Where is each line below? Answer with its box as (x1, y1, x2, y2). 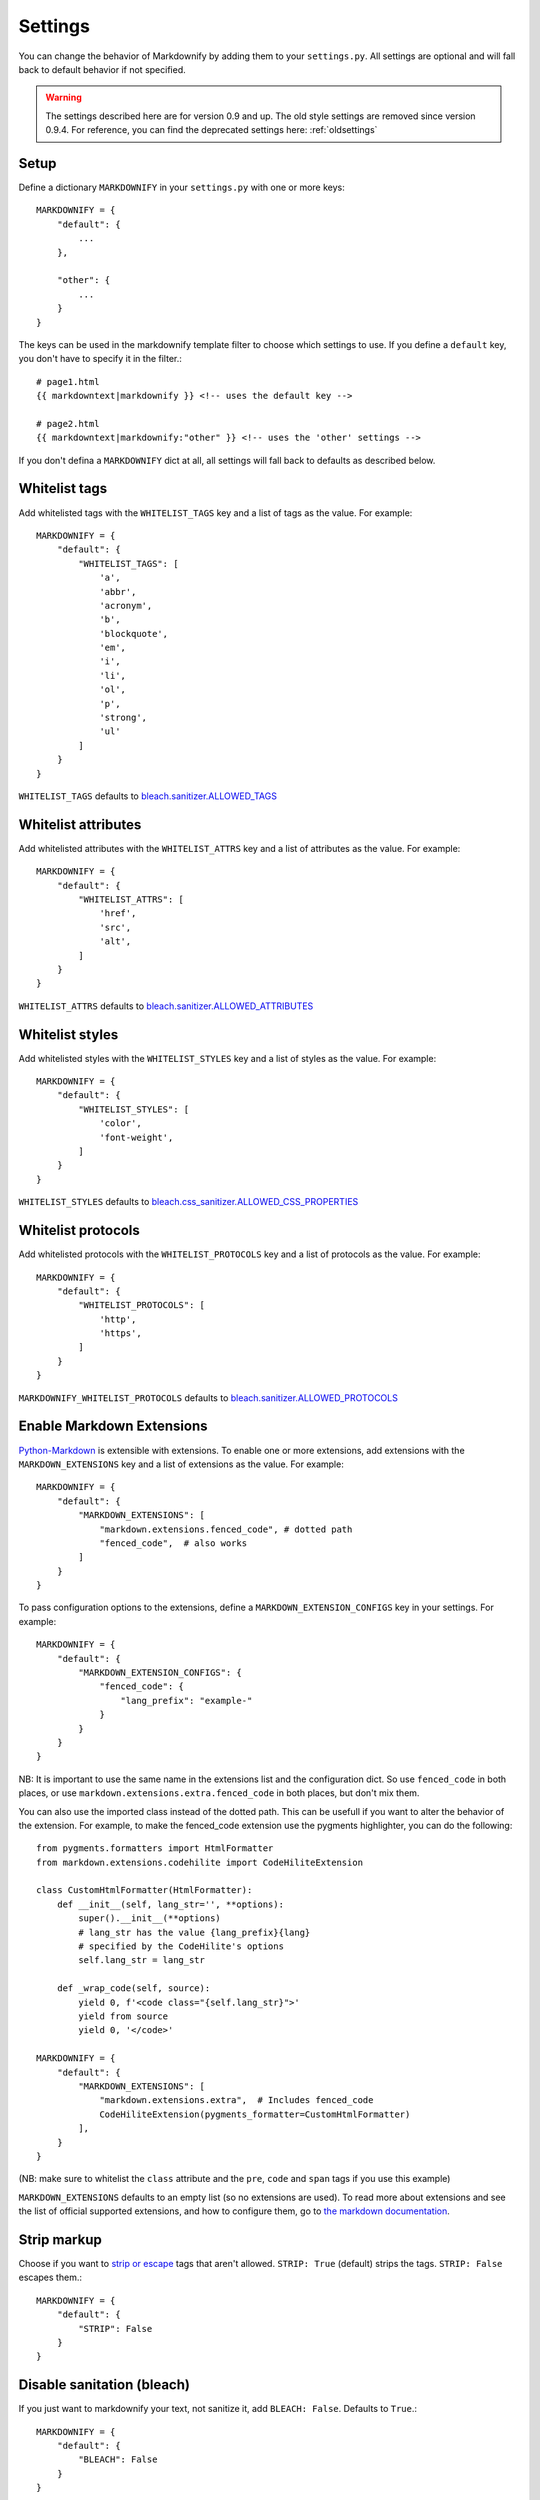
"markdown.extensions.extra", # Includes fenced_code (99, 2095, 374, 2106)
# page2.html (36, 418, 100, 429)
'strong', (99, 712, 148, 724)
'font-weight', (99, 1131, 174, 1143)
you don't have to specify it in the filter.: (18, 353, 182, 365)
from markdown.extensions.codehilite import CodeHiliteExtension (36, 1856, 364, 1868)
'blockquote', (99, 628, 169, 639)
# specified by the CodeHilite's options (78, 1941, 285, 1952)
